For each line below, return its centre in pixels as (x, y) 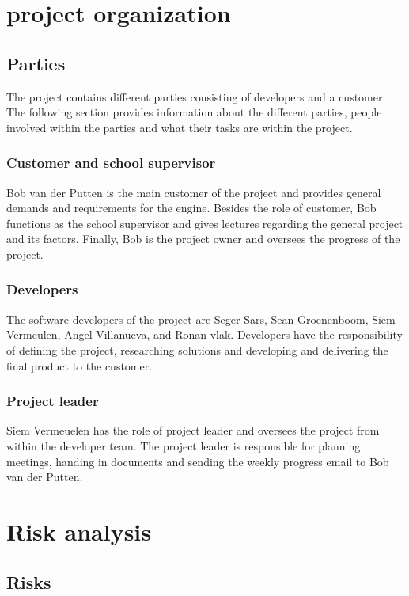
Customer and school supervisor (111, 163)
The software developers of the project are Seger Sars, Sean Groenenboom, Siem (201, 319)
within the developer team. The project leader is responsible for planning (184, 445)
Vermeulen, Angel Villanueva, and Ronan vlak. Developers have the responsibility (204, 334)
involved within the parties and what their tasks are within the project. (180, 127)
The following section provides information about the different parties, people (194, 112)
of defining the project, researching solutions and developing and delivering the (197, 349)
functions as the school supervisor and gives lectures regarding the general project (205, 223)
